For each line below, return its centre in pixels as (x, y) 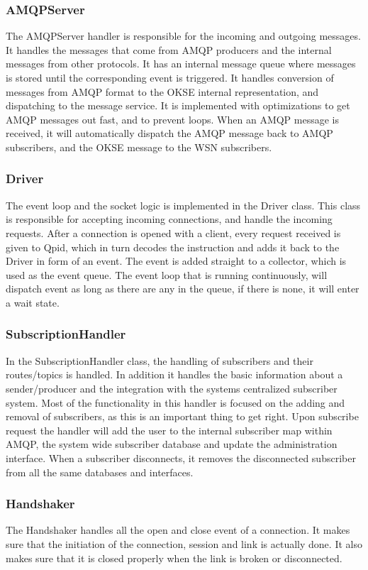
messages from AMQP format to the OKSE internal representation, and (162, 91)
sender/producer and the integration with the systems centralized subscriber (172, 388)
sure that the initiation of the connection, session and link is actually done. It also (184, 543)
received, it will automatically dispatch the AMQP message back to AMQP (169, 133)
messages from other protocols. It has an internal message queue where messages (181, 64)
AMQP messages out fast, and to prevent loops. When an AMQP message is (173, 119)
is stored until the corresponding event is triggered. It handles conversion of (170, 77)
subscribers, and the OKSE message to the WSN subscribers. (139, 147)
